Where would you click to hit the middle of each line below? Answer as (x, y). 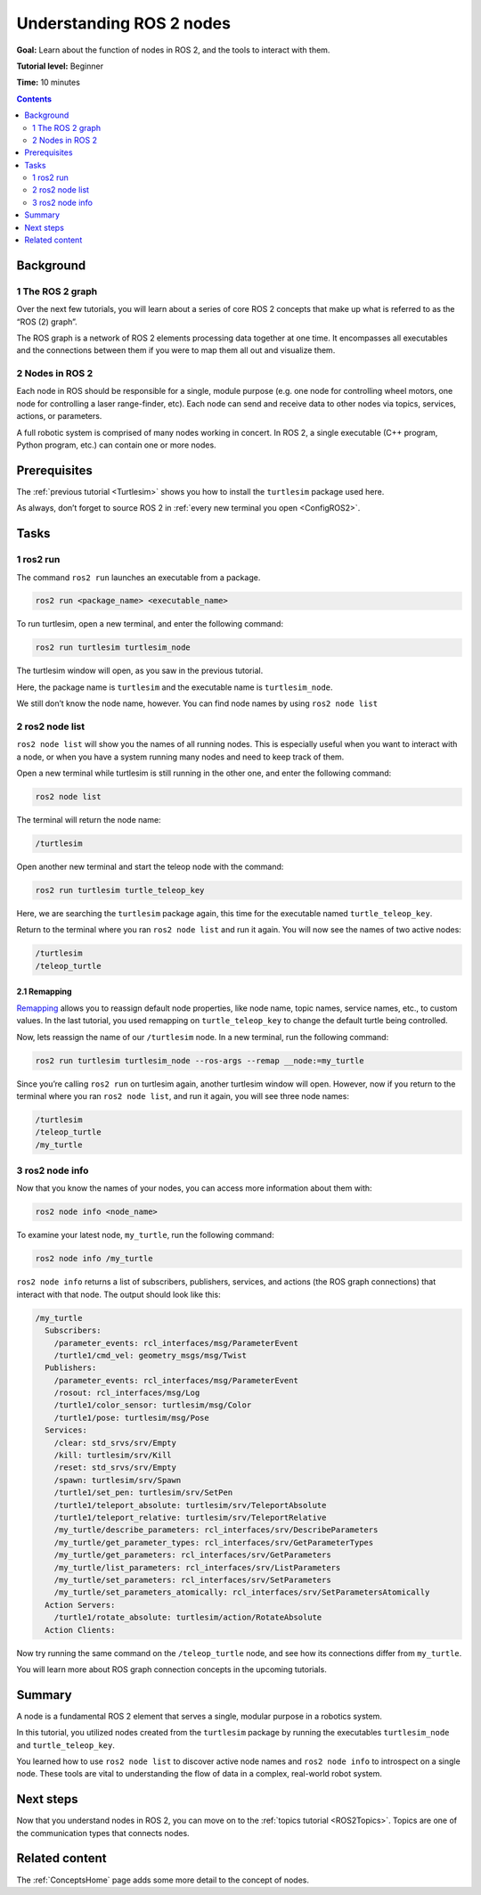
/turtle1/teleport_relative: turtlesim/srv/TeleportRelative (190, 1518)
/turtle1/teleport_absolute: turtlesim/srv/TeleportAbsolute (190, 1505)
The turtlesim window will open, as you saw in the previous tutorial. (140, 671)
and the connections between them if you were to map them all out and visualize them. (176, 350)
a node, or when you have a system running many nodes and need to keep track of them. (180, 757)
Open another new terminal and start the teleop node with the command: (150, 867)
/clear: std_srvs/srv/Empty (115, 1443)
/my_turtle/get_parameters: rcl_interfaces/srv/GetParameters (192, 1555)
